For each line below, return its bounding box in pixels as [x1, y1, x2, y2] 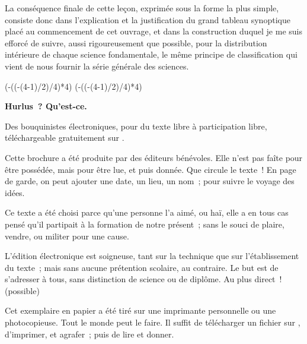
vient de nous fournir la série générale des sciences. [5, 59, 189, 72]
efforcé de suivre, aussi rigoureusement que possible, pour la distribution [5, 36, 267, 49]
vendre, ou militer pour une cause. [5, 229, 129, 242]
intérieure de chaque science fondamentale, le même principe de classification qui [5, 48, 298, 61]
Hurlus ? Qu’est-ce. [5, 100, 87, 112]
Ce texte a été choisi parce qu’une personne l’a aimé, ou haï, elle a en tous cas [5, 206, 289, 219]
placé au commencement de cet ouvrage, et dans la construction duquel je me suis [5, 25, 302, 37]
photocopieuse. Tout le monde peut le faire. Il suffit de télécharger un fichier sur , [5, 316, 300, 329]
